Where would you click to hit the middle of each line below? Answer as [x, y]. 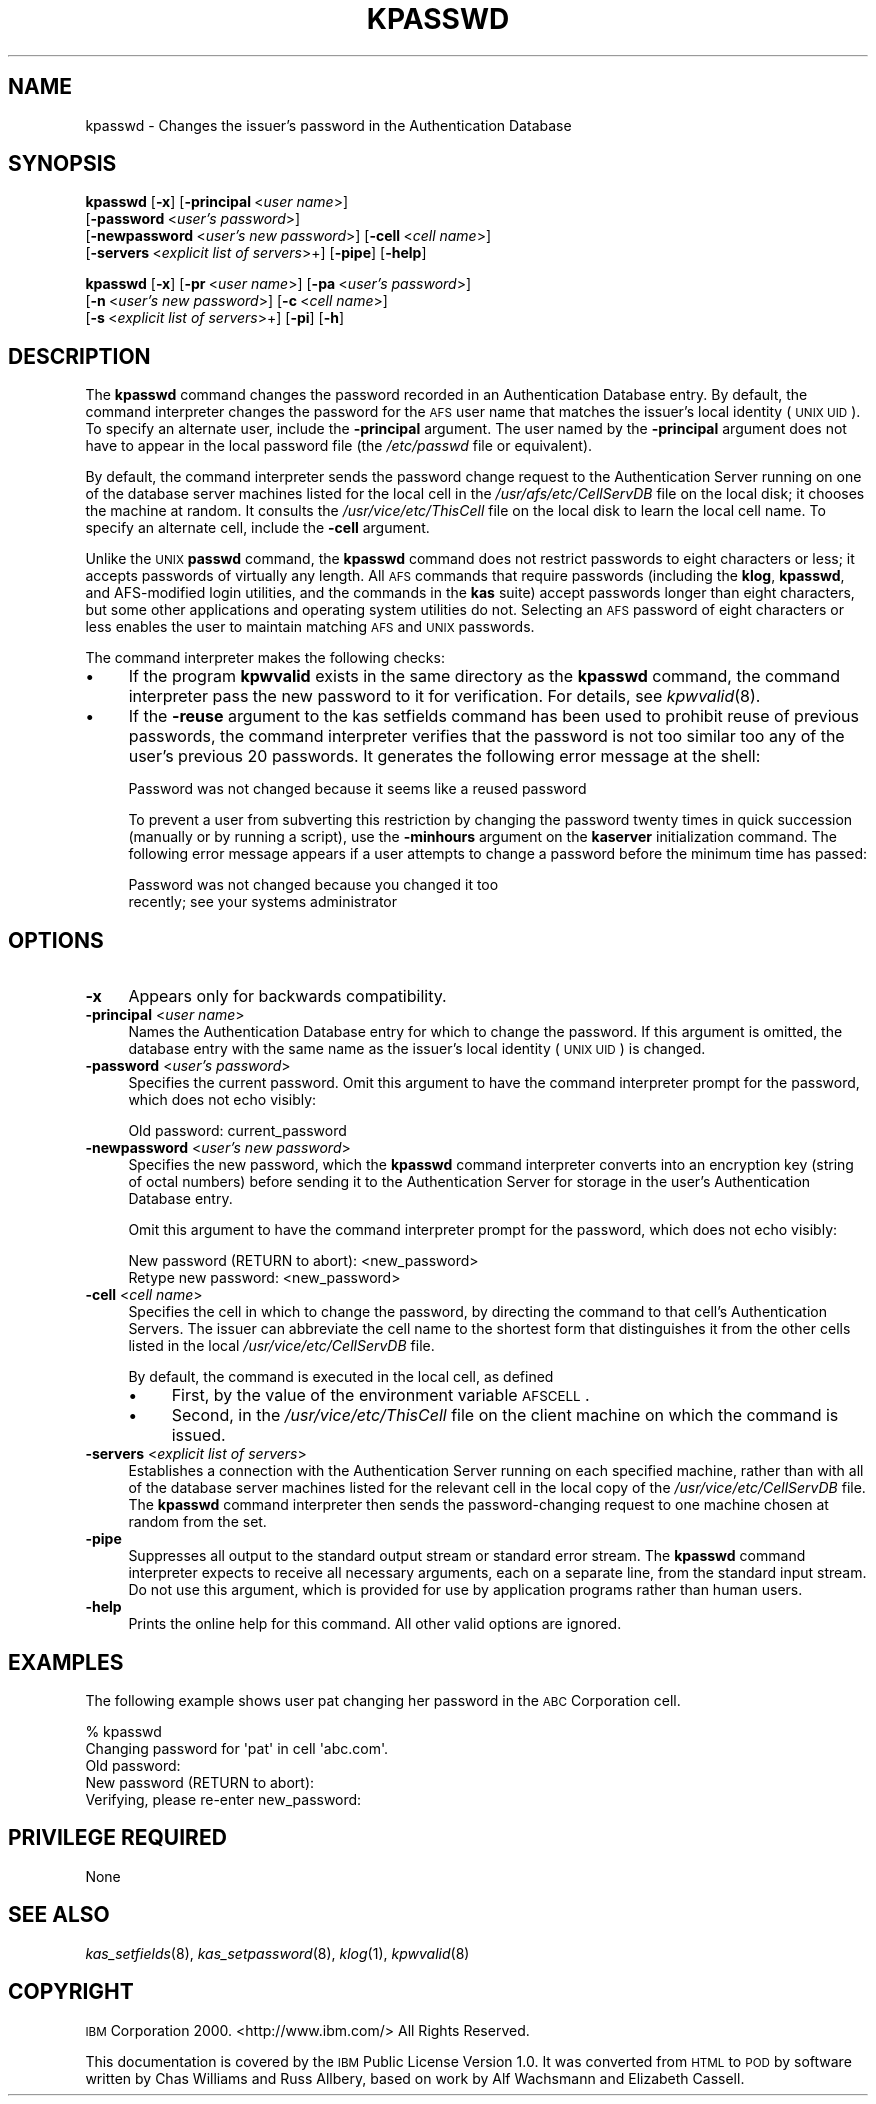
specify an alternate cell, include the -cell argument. [257, 528]
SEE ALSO [59, 1915]
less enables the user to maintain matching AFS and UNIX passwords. [310, 627]
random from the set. [197, 1522]
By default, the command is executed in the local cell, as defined [341, 1377]
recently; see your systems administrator [263, 902]
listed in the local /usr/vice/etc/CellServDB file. [281, 1346]
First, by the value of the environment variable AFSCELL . [380, 1395]
